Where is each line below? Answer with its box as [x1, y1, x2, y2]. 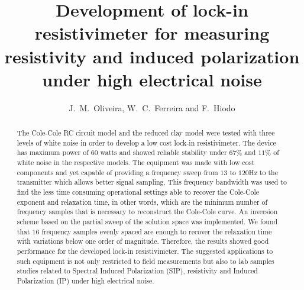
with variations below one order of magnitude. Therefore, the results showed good [17, 236, 269, 246]
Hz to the [248, 167, 278, 177]
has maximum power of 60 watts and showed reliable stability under [17, 147, 227, 157]
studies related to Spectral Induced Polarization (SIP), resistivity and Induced [17, 266, 258, 276]
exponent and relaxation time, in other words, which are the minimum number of [17, 196, 268, 207]
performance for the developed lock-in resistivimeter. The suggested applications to [17, 246, 273, 256]
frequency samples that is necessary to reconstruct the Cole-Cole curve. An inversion [17, 207, 278, 217]
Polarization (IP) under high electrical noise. [17, 275, 154, 285]
